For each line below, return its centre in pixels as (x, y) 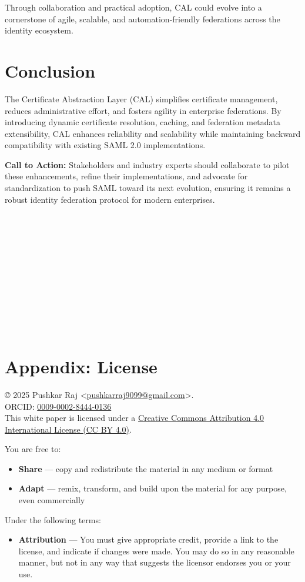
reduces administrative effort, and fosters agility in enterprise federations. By (143, 110)
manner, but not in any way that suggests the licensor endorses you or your (155, 562)
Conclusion (50, 70)
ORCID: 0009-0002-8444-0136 (58, 406)
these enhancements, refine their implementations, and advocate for (126, 176)
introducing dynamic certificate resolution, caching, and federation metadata (143, 122)
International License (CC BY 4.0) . (68, 429)
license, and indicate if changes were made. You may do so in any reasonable (156, 551)
